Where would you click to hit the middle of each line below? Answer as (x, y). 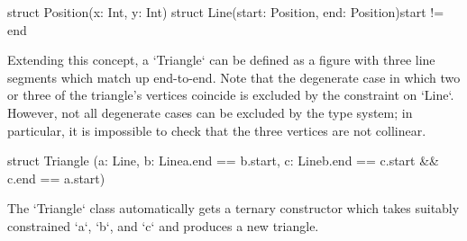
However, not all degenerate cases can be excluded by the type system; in (210, 112)
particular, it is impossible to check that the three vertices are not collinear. (217, 130)
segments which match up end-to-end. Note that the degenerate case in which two (234, 77)
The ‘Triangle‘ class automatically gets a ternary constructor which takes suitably (233, 208)
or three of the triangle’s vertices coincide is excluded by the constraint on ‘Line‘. (231, 95)
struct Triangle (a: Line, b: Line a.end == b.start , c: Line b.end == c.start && (223, 161)
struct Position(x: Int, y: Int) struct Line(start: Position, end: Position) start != (226, 12)
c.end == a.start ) (56, 178)
